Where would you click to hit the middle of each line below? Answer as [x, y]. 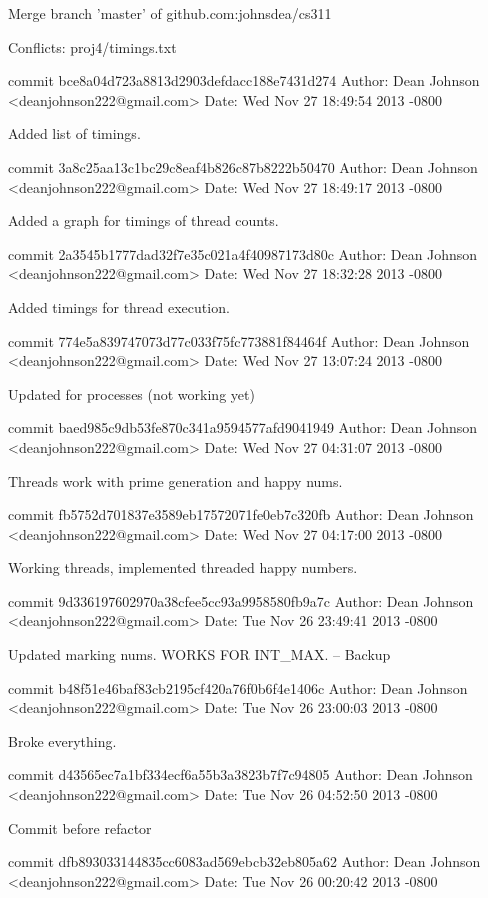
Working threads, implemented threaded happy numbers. [183, 567]
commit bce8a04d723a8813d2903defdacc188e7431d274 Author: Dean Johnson [244, 80]
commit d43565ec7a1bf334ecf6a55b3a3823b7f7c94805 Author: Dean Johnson [240, 774]
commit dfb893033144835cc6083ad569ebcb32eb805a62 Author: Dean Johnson [244, 861]
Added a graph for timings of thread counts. [143, 220]
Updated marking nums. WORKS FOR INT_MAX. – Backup [199, 654]
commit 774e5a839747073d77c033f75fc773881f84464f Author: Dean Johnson [239, 340]
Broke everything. [62, 740]
